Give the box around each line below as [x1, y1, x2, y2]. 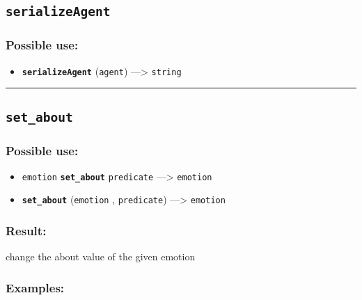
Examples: [6, 278, 65, 296]
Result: [6, 222, 47, 239]
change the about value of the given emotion [6, 249, 196, 264]
